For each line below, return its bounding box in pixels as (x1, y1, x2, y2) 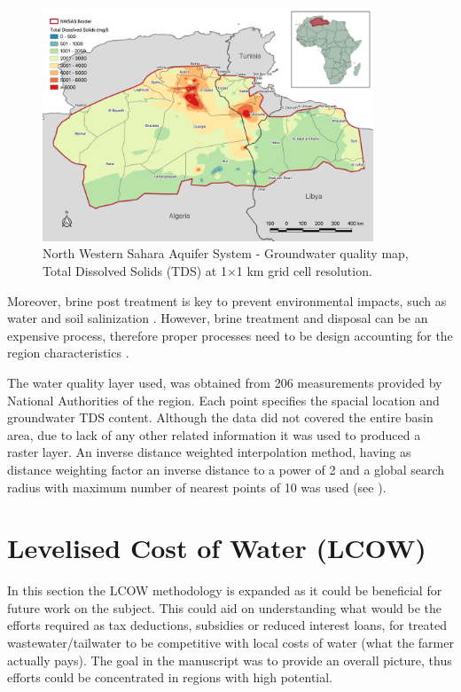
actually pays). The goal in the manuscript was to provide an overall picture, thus (7, 650, 452, 669)
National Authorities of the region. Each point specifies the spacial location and (7, 390, 440, 409)
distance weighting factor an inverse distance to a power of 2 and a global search (7, 460, 445, 478)
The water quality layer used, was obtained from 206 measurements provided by (7, 373, 442, 391)
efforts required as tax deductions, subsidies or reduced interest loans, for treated (7, 616, 447, 634)
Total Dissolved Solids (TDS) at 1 (43, 261, 227, 279)
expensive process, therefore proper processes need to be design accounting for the (7, 326, 453, 344)
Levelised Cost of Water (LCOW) (7, 530, 426, 566)
